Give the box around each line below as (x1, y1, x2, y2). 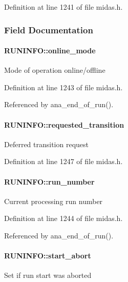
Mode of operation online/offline (4, 65, 105, 75)
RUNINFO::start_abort (4, 250, 91, 261)
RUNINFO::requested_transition (4, 119, 124, 130)
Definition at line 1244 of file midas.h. (4, 213, 123, 224)
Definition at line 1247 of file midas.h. (4, 156, 123, 167)
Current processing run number (4, 195, 103, 206)
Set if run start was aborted (4, 270, 92, 280)
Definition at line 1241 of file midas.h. (4, 2, 123, 12)
